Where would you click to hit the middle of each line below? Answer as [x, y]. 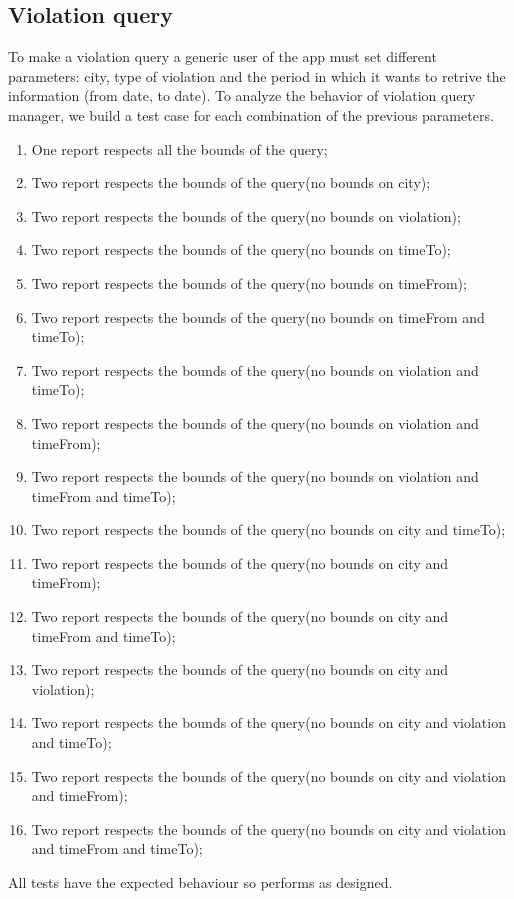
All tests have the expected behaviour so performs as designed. [200, 882]
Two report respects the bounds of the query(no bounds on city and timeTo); [268, 529]
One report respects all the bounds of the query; [179, 148]
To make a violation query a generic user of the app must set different [222, 56]
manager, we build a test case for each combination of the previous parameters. [251, 114]
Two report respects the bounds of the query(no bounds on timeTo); [241, 249]
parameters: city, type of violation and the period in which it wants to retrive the [257, 75]
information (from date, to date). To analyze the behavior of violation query [242, 95]
